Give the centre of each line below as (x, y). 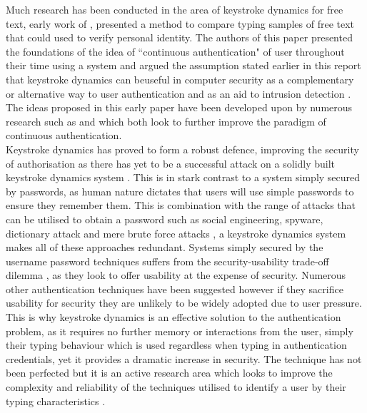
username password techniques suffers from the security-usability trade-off (167, 261)
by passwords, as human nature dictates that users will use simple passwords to (180, 191)
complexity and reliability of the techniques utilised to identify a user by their (176, 387)
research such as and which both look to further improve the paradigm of (166, 121)
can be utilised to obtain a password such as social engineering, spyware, (165, 219)
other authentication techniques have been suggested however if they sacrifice (175, 289)
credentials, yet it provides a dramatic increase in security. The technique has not (184, 358)
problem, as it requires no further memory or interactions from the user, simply (180, 331)
